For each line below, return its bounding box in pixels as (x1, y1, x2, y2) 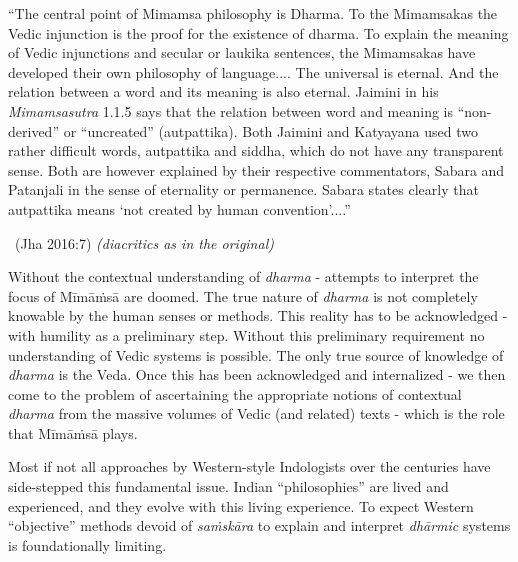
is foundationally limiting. (8, 534, 167, 555)
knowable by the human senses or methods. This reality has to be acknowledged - (8, 305, 508, 326)
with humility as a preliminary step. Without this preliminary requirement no (8, 324, 485, 345)
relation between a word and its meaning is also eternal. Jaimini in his (8, 81, 439, 102)
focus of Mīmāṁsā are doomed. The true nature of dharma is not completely (8, 285, 478, 306)
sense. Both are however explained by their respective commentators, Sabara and (8, 159, 505, 180)
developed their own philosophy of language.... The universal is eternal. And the (8, 61, 499, 82)
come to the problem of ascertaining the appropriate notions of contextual (8, 383, 462, 404)
